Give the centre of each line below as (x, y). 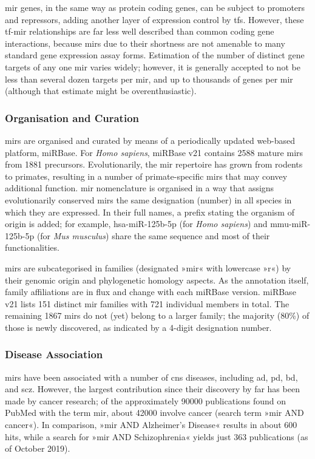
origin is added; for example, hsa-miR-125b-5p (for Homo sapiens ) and (136, 224)
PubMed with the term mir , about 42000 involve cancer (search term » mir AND (154, 413)
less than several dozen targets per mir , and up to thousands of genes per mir (149, 79)
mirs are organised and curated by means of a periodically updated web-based (150, 140)
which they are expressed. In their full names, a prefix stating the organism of (150, 212)
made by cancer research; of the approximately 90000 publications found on (146, 400)
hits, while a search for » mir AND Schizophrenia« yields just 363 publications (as (157, 436)
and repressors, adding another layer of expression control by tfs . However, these (154, 19)
